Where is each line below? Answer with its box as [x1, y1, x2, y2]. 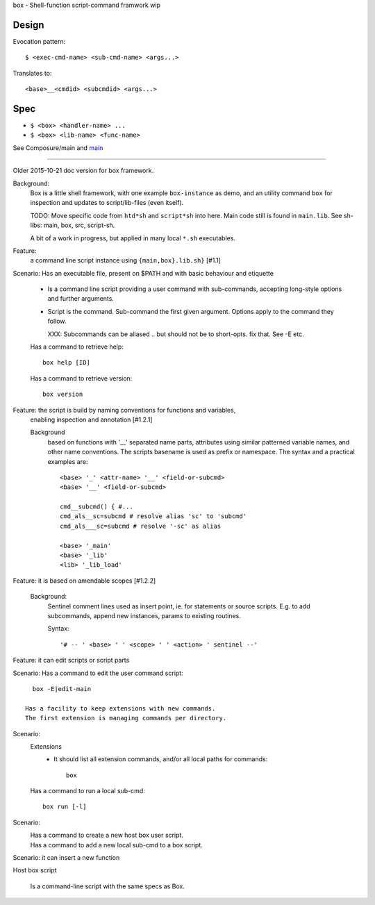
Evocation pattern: [12, 37, 66, 45]
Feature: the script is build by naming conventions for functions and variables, [12, 406, 236, 414]
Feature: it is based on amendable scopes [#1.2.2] [12, 576, 156, 585]
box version [42, 390, 83, 399]
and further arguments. [47, 294, 115, 303]
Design [12, 19, 44, 31]
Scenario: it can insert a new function [12, 854, 120, 862]
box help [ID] [42, 358, 90, 367]
